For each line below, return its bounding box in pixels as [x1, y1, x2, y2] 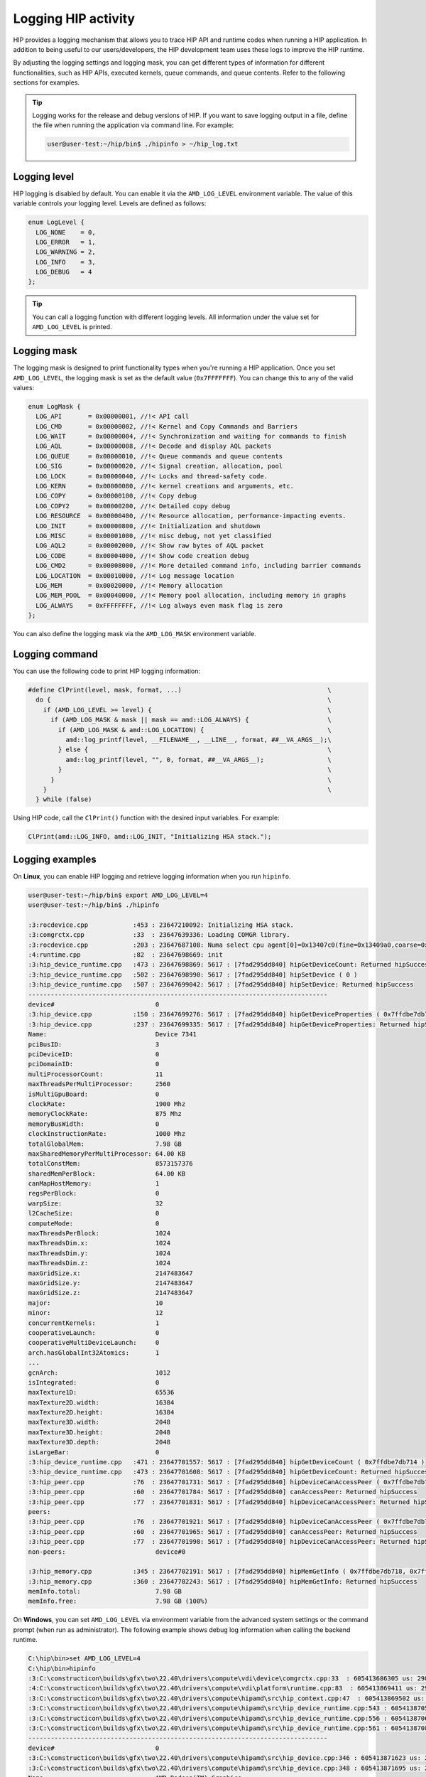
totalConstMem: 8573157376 [28, 1159, 193, 1168]
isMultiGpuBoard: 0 [28, 1090, 160, 1098]
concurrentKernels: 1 [28, 1319, 160, 1327]
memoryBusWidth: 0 [28, 1120, 160, 1128]
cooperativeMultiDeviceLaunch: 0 [28, 1338, 160, 1347]
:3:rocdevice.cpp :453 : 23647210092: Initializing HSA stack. [28, 920, 295, 929]
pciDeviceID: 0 [28, 1051, 160, 1058]
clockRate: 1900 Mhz [28, 1100, 186, 1108]
